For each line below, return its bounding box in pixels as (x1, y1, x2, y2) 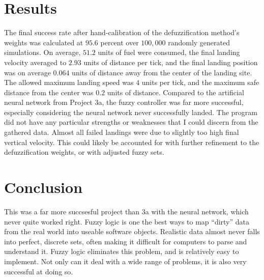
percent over (100, 37, 139, 47)
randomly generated (168, 37, 230, 47)
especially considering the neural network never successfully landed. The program (4, 106, 258, 117)
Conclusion (4, 177, 83, 198)
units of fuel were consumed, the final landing (98, 47, 240, 58)
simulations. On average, (4, 47, 81, 58)
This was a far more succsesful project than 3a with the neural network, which (4, 206, 249, 216)
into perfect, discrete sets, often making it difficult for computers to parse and (4, 236, 247, 246)
